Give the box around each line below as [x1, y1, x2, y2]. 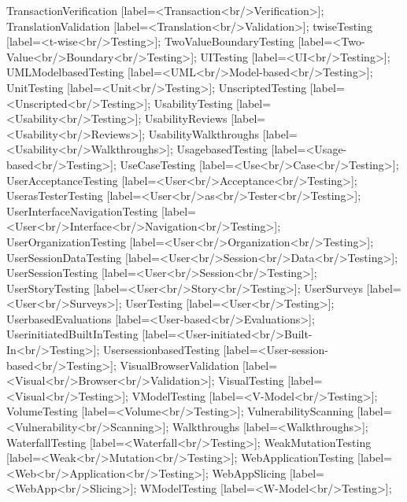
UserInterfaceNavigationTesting [6, 202, 158, 219]
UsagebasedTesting [176, 141, 268, 157]
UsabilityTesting [154, 94, 233, 111]
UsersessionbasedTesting [103, 341, 220, 358]
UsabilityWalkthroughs [148, 125, 260, 142]
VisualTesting [218, 372, 284, 389]
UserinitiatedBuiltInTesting [6, 326, 139, 342]
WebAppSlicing [212, 464, 287, 481]
